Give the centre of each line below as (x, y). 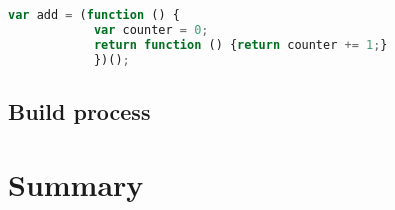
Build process (79, 110)
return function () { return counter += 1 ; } (240, 44)
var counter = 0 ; (151, 29)
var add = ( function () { (94, 15)
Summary (76, 184)
